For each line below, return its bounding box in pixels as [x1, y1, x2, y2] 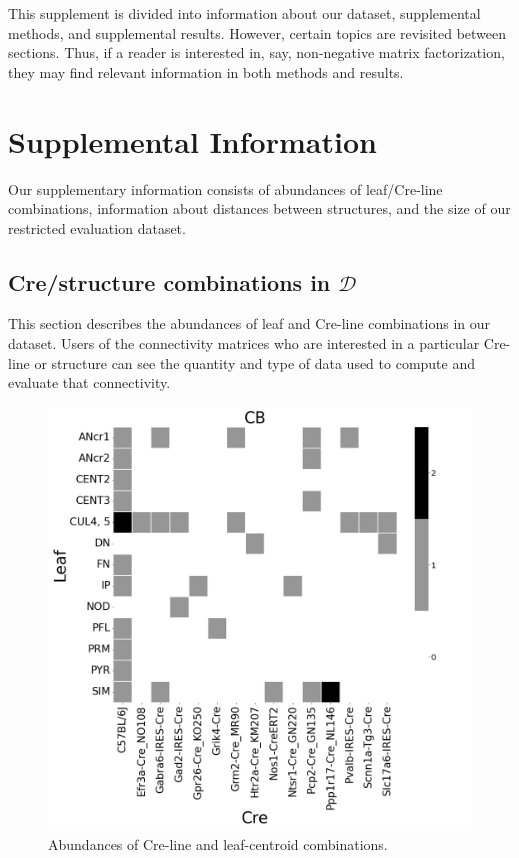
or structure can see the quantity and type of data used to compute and [34, 352, 476, 373]
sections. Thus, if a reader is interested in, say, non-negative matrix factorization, [8, 42, 505, 63]
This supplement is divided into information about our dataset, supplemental [8, 3, 481, 23]
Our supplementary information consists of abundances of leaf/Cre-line [8, 178, 443, 199]
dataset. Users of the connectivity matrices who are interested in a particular [8, 333, 480, 354]
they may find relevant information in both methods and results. [8, 61, 404, 82]
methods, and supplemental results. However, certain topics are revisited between [8, 22, 507, 43]
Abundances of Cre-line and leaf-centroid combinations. [48, 834, 388, 855]
